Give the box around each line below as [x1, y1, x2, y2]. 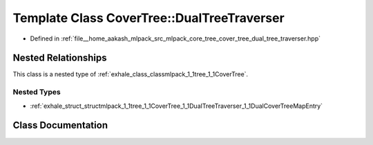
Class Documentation [12, 120, 108, 131]
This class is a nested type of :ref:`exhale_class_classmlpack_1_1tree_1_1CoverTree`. [12, 70, 249, 78]
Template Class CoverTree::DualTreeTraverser [12, 10, 285, 25]
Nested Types [12, 87, 61, 97]
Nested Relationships [12, 52, 107, 64]
